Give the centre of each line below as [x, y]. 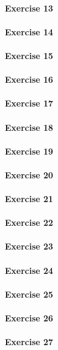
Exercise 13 [29, 8]
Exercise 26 [29, 318]
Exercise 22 [29, 222]
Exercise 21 [29, 199]
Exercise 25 [29, 294]
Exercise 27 [29, 342]
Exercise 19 [29, 151]
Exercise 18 [29, 127]
